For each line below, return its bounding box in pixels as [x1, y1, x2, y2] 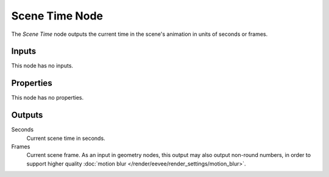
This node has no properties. [11, 94, 84, 102]
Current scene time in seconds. [26, 134, 106, 142]
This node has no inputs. [11, 62, 73, 69]
